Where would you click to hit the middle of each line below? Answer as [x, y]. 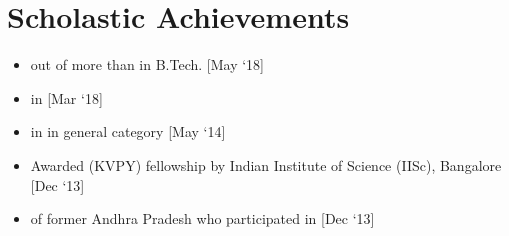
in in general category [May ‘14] [128, 131]
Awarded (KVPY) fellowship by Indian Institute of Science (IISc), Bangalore [266, 164]
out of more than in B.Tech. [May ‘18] [147, 64]
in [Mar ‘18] [66, 97]
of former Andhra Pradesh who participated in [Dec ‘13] [202, 218]
